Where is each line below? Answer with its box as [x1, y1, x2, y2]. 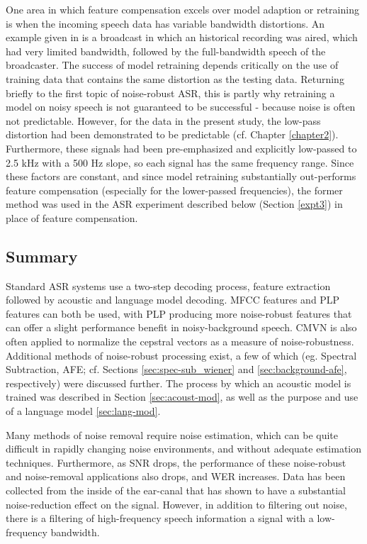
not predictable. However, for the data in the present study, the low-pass [6, 113, 321, 128]
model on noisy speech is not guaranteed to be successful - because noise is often [6, 99, 356, 114]
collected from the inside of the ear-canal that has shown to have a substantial [6, 483, 346, 498]
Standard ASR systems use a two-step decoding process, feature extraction [6, 278, 331, 293]
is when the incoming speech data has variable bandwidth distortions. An [6, 16, 325, 30]
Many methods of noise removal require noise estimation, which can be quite [6, 427, 339, 442]
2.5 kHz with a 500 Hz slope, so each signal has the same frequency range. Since [6, 155, 354, 170]
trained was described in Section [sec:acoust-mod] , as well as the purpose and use [6, 389, 358, 404]
